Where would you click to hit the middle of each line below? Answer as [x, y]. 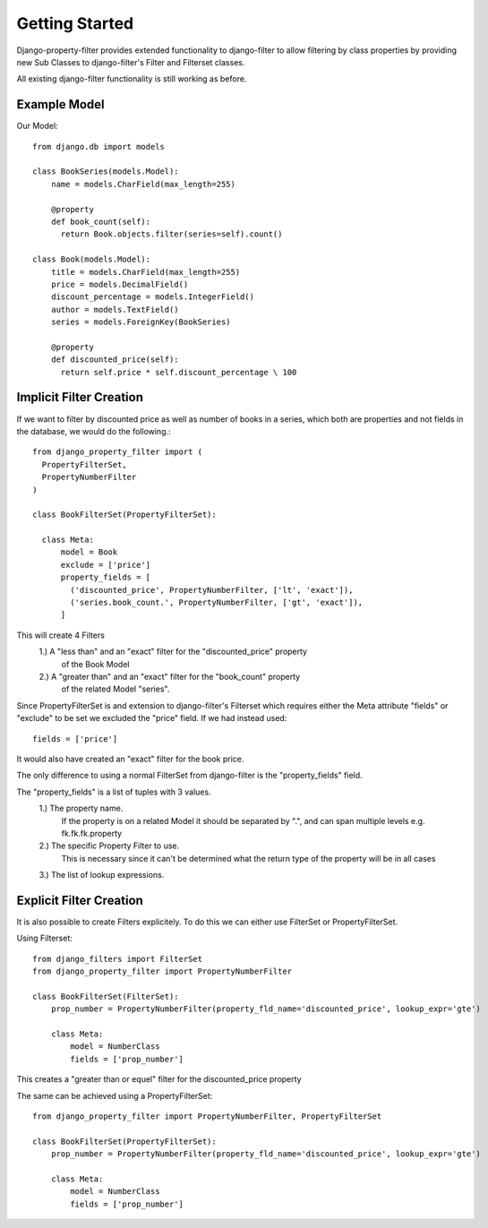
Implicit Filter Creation [80, 397]
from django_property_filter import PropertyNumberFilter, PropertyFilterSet [207, 1116]
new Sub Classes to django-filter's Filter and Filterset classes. [131, 62]
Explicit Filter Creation [80, 900]
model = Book [89, 552]
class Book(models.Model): [92, 259]
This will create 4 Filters [60, 635]
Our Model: [37, 126]
